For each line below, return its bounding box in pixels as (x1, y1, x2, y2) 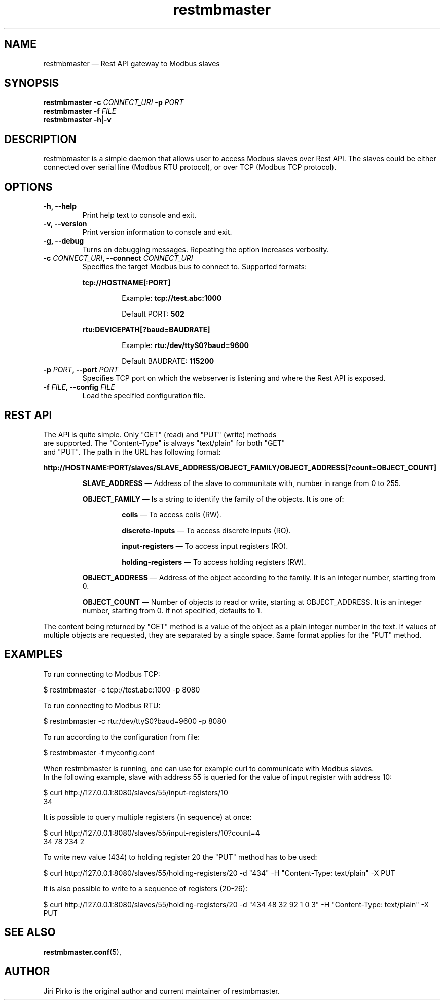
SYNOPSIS (4, 77, 59, 90)
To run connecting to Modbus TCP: (43, 669, 160, 678)
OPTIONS (4, 180, 53, 193)
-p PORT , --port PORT (43, 365, 119, 374)
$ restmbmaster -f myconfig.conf (43, 748, 155, 757)
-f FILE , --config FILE (43, 383, 115, 392)
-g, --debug (43, 236, 84, 246)
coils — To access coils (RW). (122, 510, 221, 519)
